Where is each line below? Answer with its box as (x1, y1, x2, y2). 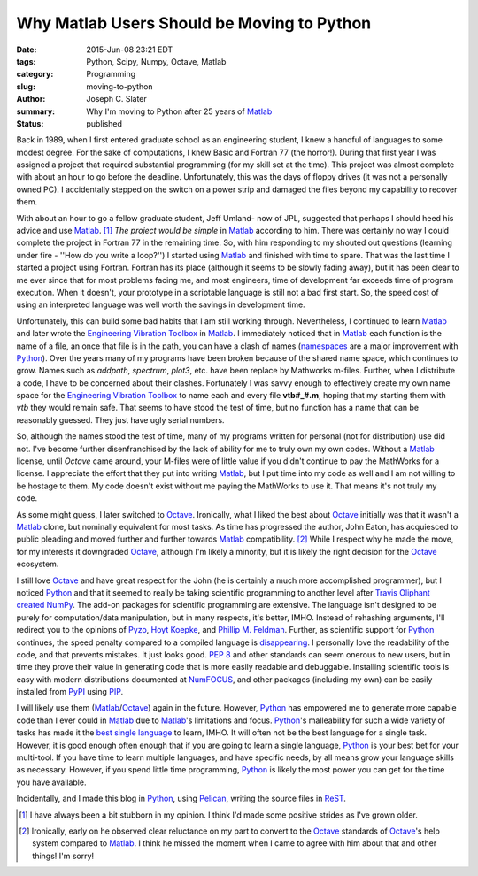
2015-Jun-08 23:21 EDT (86, 44, 173, 55)
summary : (16, 106, 56, 117)
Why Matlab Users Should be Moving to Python (16, 13, 372, 33)
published (86, 118, 123, 128)
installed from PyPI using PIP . (16, 687, 124, 697)
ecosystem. (16, 558, 59, 570)
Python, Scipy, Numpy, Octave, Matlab (86, 56, 227, 66)
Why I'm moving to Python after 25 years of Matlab (86, 106, 273, 117)
